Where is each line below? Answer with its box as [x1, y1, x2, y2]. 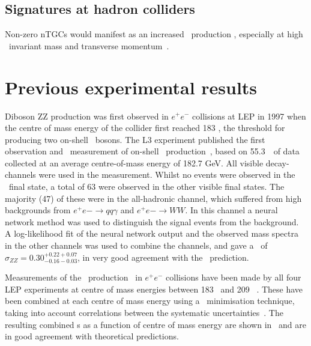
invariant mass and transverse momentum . [8, 39, 169, 52]
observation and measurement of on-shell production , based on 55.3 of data [5, 145, 300, 157]
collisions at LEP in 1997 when [192, 109, 306, 122]
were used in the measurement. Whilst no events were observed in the [38, 168, 295, 181]
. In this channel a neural [185, 204, 278, 216]
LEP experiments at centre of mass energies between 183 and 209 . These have [5, 282, 303, 295]
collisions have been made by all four [166, 271, 301, 284]
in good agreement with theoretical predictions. [5, 330, 179, 342]
